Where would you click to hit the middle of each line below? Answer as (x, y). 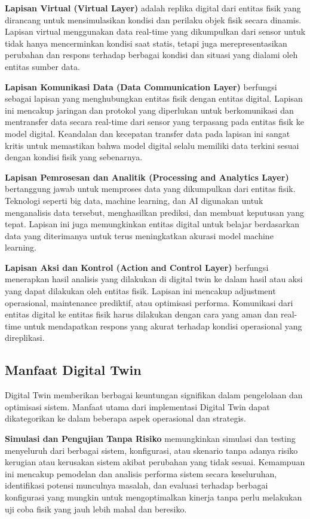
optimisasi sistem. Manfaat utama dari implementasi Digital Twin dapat (137, 406)
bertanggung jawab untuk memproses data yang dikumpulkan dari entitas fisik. (150, 189)
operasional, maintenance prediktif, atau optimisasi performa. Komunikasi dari (149, 302)
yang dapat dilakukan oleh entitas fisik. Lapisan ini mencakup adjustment (140, 291)
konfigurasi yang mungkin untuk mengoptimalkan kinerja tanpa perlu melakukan (154, 497)
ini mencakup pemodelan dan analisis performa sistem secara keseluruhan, (141, 473)
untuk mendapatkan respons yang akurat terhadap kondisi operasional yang (163, 326)
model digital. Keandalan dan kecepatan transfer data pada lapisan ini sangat (148, 133)
